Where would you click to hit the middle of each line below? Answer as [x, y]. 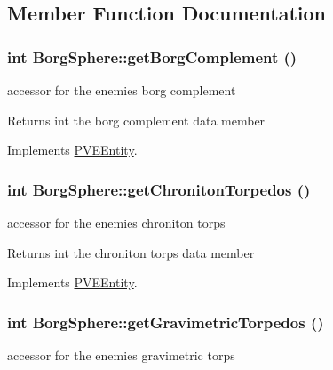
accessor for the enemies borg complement [122, 90]
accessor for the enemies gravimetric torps [121, 355]
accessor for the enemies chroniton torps [116, 222]
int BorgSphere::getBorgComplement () [152, 56]
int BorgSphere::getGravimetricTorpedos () [166, 322]
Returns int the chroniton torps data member [131, 252]
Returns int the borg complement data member [136, 120]
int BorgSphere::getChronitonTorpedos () [159, 189]
